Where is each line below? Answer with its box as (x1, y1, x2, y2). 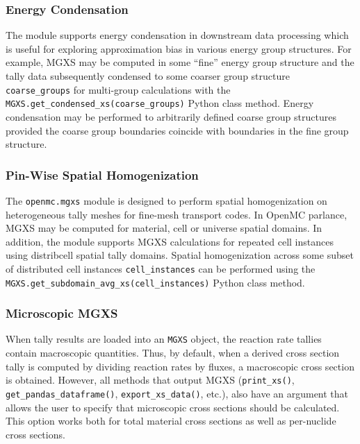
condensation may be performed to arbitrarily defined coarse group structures (6, 109, 336, 123)
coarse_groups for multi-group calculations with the (6, 82, 231, 96)
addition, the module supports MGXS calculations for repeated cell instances (6, 234, 334, 248)
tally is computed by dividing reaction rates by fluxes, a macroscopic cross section (6, 359, 354, 373)
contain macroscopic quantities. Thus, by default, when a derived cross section (6, 345, 340, 360)
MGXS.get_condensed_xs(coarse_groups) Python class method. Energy (6, 96, 314, 110)
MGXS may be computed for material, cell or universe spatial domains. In (6, 221, 322, 235)
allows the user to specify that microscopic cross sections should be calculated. (6, 400, 340, 414)
